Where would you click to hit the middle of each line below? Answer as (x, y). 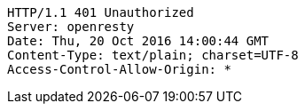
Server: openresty (71, 27)
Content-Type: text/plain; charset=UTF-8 (153, 55)
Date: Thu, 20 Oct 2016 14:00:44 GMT (138, 41)
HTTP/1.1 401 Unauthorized (101, 12)
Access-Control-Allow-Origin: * (119, 69)
